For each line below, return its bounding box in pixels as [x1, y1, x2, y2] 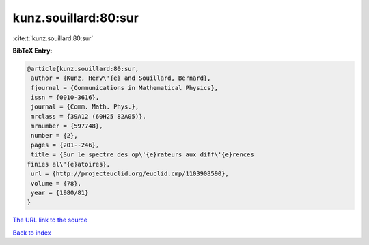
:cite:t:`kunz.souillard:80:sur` [12, 34, 94, 42]
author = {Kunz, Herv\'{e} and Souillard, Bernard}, [31, 74, 211, 82]
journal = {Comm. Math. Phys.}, [31, 103, 139, 111]
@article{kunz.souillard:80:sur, [27, 65, 139, 72]
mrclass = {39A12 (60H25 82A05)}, [31, 113, 146, 120]
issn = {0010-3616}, [31, 93, 100, 102]
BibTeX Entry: [12, 46, 53, 55]
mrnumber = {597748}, [31, 122, 103, 130]
